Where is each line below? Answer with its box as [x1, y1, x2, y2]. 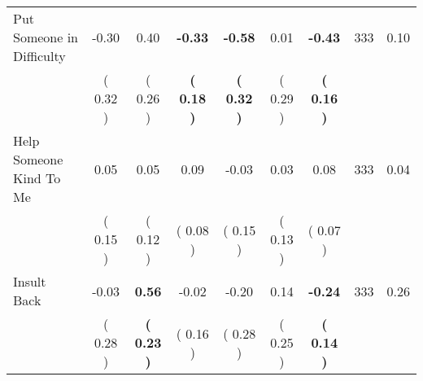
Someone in [13, 28, 79, 46]
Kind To [13, 169, 61, 187]
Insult [13, 272, 46, 291]
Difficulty [13, 46, 66, 65]
